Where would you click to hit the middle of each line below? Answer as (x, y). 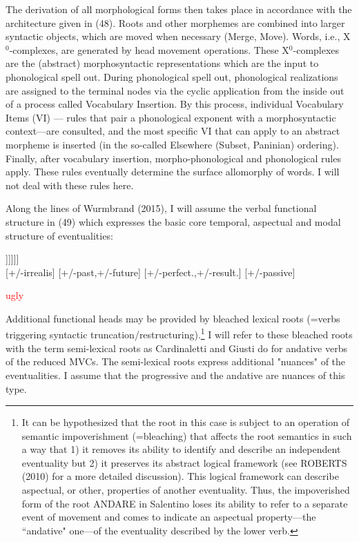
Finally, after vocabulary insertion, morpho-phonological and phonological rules (173, 158)
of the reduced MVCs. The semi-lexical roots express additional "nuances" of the (176, 361)
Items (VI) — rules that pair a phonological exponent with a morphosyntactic (171, 117)
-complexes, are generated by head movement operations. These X (149, 49)
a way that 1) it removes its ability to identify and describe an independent (181, 449)
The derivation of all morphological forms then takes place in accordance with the (179, 9)
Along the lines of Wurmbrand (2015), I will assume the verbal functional (161, 208)
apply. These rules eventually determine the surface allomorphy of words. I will (173, 172)
